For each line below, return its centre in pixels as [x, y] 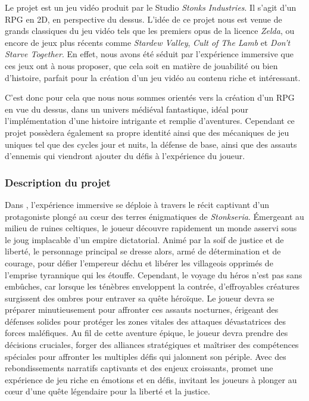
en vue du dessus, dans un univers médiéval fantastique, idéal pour [127, 109]
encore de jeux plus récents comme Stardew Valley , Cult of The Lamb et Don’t [148, 42]
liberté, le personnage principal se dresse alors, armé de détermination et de [143, 251]
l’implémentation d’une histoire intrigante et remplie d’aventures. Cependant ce [150, 121]
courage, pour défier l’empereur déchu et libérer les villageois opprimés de [139, 262]
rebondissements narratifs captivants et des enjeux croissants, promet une [139, 368]
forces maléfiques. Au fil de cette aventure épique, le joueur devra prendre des [146, 333]
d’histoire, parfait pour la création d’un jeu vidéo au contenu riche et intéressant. [153, 77]
